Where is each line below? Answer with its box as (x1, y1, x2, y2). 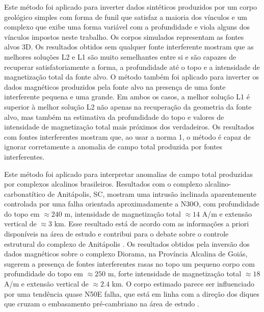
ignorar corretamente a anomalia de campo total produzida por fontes (4, 141, 223, 152)
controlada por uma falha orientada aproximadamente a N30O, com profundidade (4, 198, 259, 209)
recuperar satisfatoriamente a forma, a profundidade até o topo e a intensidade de (4, 61, 260, 72)
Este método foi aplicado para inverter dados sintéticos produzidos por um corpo (4, 2, 257, 12)
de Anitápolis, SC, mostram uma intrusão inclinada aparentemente (47, 188, 257, 199)
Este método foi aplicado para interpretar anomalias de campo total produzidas (4, 168, 253, 179)
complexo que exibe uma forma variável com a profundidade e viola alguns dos (4, 21, 250, 32)
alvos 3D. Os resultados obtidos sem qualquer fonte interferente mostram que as (4, 41, 254, 52)
